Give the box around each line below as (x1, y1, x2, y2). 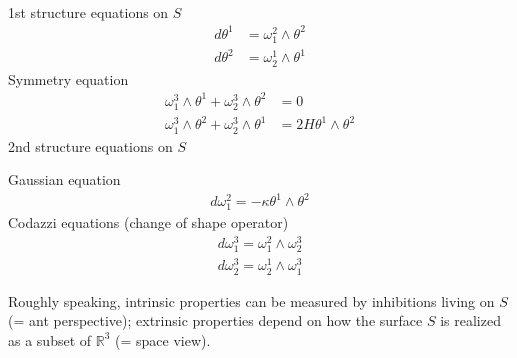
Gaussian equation (8, 169, 121, 190)
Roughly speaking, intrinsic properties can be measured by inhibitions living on (8, 290, 495, 311)
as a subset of (8, 329, 92, 350)
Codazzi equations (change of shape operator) (8, 212, 289, 233)
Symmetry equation (8, 68, 129, 89)
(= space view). (115, 329, 211, 350)
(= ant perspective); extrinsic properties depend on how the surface (8, 310, 423, 331)
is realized (440, 310, 501, 331)
